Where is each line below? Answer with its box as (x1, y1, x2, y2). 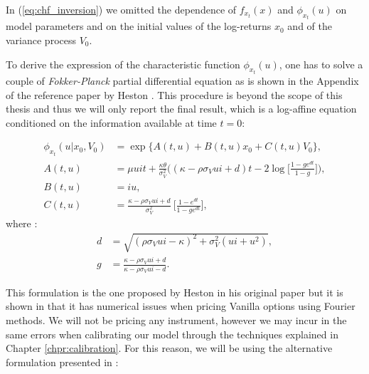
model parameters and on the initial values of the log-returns (6, 19, 272, 33)
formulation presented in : (6, 354, 119, 369)
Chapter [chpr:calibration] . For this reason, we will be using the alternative (6, 341, 333, 355)
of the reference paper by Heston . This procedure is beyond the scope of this (6, 87, 343, 102)
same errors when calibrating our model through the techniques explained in (6, 326, 338, 341)
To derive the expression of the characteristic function (6, 56, 240, 71)
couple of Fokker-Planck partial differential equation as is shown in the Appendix (6, 73, 359, 88)
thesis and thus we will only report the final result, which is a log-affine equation (6, 101, 357, 116)
